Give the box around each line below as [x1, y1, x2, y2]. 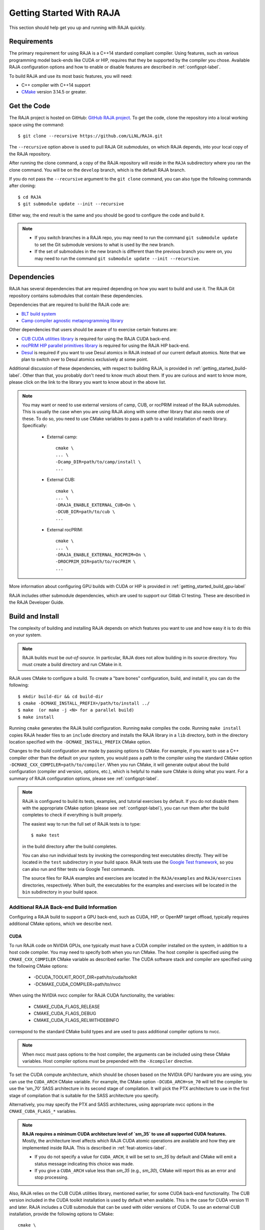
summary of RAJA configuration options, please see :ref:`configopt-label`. [9, 775, 159, 781]
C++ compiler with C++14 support [21, 82, 91, 88]
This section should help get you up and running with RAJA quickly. [9, 25, 146, 31]
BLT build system [21, 310, 56, 317]
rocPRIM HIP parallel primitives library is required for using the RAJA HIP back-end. [21, 342, 190, 349]
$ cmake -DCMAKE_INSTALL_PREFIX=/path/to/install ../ [18, 700, 150, 706]
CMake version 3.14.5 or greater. [21, 89, 87, 95]
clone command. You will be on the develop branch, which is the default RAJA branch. [9, 167, 186, 173]
